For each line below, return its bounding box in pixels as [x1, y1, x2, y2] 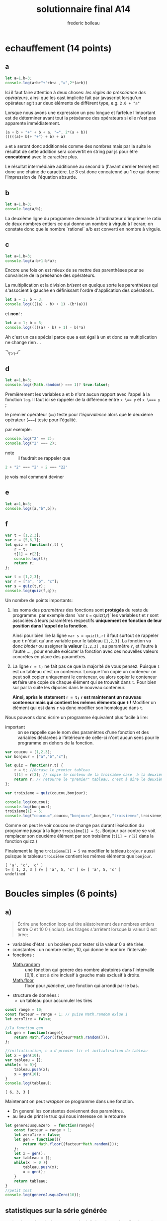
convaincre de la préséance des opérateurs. [5, 272, 96, 278]
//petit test [5, 1188, 32, 1193]
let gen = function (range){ [5, 1030, 64, 1035]
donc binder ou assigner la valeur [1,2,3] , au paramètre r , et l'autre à [12, 643, 158, 649]
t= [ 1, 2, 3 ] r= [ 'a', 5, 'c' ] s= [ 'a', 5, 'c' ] [5, 867, 121, 872]
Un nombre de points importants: [5, 597, 73, 603]
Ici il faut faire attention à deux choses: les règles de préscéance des [5, 89, 146, 95]
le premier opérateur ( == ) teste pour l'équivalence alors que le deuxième [5, 412, 153, 418]
